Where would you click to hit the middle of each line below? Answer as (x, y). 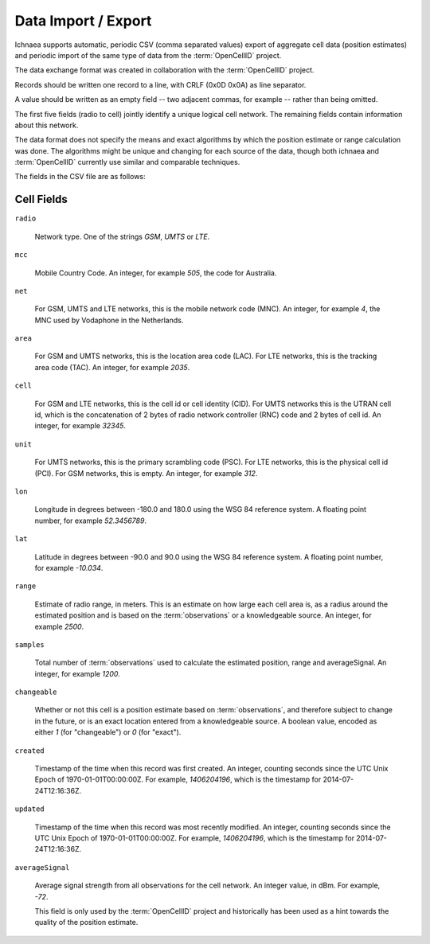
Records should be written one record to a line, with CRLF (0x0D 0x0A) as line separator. (160, 84)
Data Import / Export (83, 21)
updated (30, 809)
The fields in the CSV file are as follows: (80, 177)
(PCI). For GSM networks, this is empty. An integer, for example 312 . (146, 473)
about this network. (47, 125)
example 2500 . (59, 626)
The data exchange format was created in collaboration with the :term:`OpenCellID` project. (164, 70)
